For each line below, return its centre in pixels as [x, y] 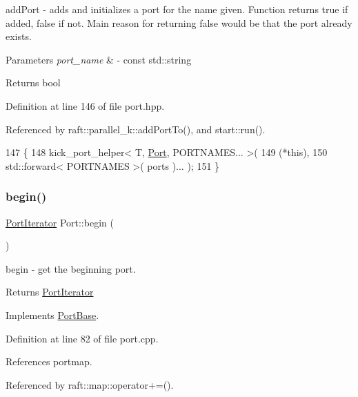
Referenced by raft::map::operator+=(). [90, 384]
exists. [19, 36]
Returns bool [33, 83]
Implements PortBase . [52, 314]
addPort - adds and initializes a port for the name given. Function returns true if [177, 9]
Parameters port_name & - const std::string [99, 59]
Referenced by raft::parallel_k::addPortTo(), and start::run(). [136, 129]
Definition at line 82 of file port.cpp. [82, 338]
